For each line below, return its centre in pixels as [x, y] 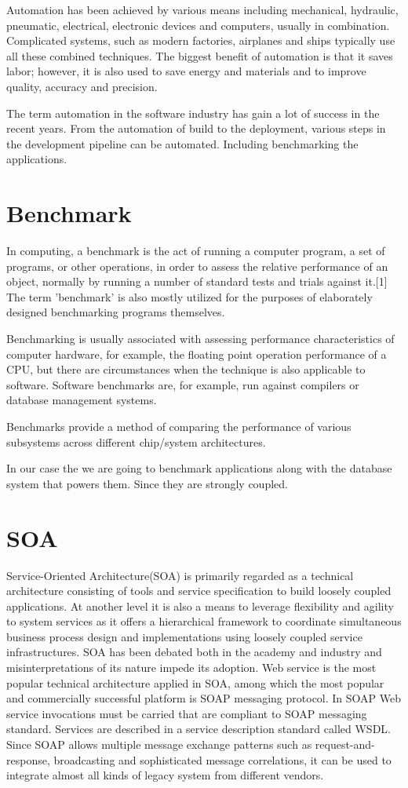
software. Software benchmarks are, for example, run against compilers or [183, 384]
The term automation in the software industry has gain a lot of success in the [193, 113]
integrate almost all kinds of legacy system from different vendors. [165, 775]
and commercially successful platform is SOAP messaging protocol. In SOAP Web [204, 698]
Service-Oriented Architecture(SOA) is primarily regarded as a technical [180, 575]
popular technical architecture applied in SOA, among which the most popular [195, 682]
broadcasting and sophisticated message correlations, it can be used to [222, 759]
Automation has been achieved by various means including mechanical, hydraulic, [202, 9]
